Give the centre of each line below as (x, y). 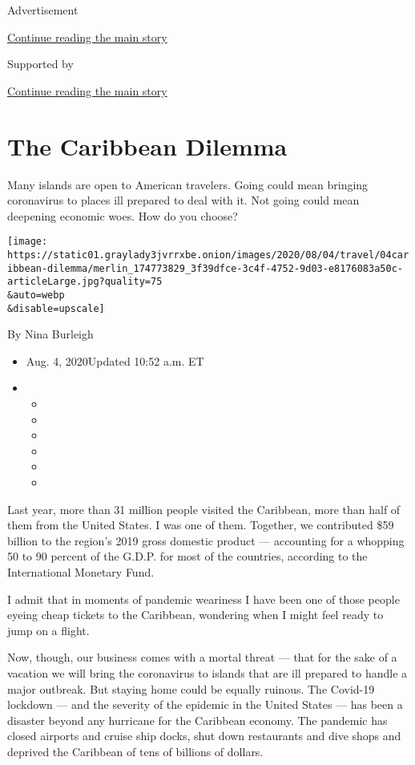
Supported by (40, 64)
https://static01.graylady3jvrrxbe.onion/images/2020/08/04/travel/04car (208, 255)
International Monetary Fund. (81, 571)
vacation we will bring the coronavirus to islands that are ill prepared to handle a (207, 672)
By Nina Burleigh (50, 334)
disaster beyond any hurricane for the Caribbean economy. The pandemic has (197, 720)
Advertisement (43, 10)
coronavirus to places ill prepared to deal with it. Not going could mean (183, 200)
